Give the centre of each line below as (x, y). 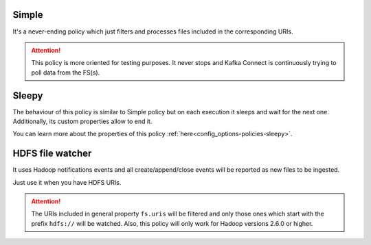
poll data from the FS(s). (66, 73)
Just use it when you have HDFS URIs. (67, 182)
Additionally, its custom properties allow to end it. (82, 121)
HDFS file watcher (52, 154)
